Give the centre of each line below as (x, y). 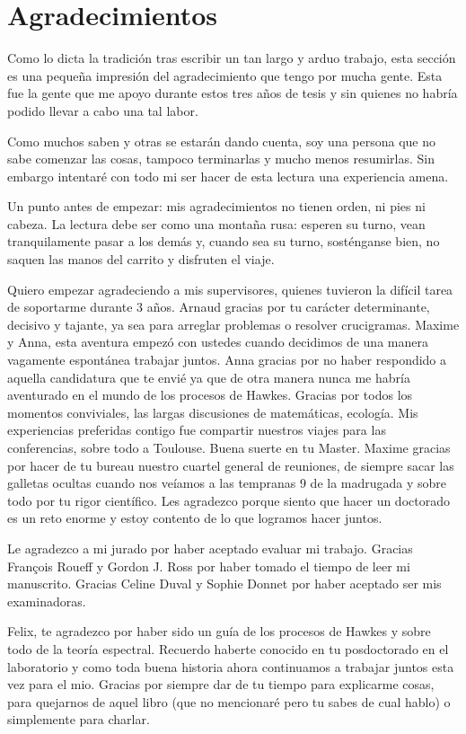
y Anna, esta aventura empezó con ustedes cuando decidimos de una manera (218, 342)
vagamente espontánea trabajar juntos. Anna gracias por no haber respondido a (227, 360)
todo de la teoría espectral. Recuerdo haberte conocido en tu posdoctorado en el (228, 648)
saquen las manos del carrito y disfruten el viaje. (141, 259)
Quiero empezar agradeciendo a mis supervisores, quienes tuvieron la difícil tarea (230, 289)
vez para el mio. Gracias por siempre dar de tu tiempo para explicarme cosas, (221, 684)
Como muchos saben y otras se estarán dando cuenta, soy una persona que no (222, 141)
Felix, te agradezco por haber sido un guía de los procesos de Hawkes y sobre (219, 631)
